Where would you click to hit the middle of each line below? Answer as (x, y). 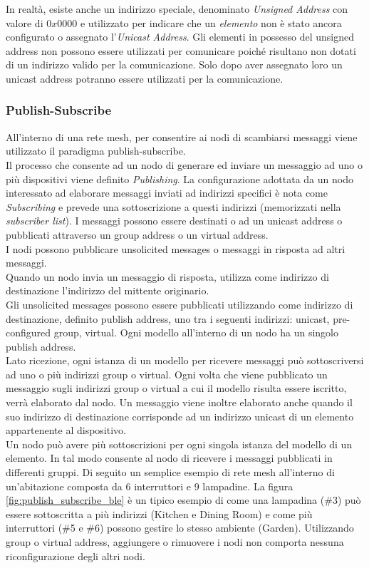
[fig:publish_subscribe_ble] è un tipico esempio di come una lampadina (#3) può (183, 500)
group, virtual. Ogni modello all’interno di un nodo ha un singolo (196, 332)
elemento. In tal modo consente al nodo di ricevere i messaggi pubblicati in (169, 458)
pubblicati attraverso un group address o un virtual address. (137, 234)
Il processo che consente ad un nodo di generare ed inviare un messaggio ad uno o (184, 164)
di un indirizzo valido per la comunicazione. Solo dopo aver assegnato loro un (174, 64)
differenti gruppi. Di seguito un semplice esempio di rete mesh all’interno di (170, 472)
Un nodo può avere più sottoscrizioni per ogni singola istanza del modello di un (179, 444)
